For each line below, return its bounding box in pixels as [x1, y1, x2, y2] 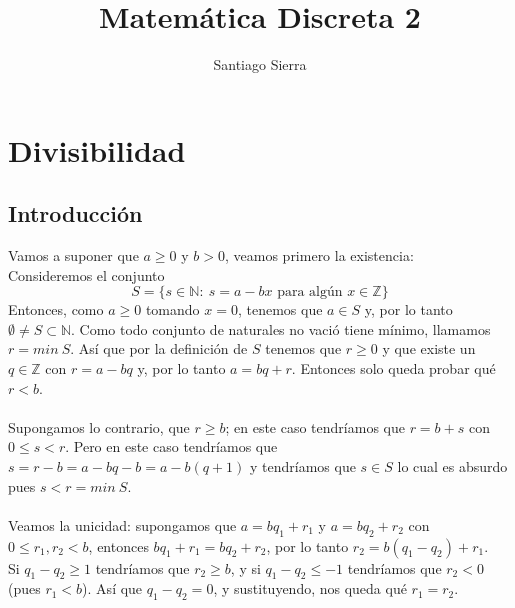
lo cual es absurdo [397, 456, 508, 477]
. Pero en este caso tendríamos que [65, 436, 278, 457]
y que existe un [382, 338, 476, 359]
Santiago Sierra [213, 54, 307, 75]
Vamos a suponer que [8, 245, 139, 266]
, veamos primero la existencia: [224, 245, 414, 266]
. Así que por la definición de [70, 338, 248, 359]
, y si [230, 557, 261, 578]
